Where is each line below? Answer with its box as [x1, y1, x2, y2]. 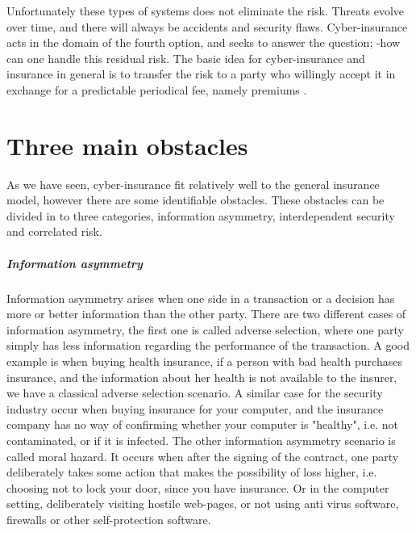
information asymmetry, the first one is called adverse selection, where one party [6, 321, 404, 338]
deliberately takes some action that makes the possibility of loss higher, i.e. [6, 464, 377, 481]
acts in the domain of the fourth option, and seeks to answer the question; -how [6, 34, 401, 51]
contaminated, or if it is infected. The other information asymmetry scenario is [6, 431, 396, 448]
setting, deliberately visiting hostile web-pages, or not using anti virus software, [6, 495, 399, 512]
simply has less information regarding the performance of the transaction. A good [6, 337, 410, 354]
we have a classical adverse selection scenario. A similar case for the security [6, 384, 383, 401]
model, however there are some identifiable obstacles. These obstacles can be [6, 191, 385, 208]
